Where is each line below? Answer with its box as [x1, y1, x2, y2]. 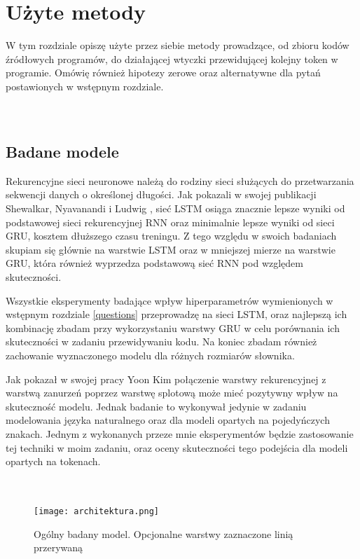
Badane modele [6, 141, 119, 163]
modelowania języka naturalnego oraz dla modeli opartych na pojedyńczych [6, 413, 330, 427]
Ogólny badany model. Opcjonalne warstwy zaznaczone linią [34, 526, 293, 541]
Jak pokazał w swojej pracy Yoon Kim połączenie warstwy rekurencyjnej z [6, 371, 326, 386]
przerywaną [34, 540, 83, 555]
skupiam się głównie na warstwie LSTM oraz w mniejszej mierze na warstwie [6, 242, 335, 256]
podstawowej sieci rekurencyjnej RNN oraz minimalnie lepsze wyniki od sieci [6, 214, 335, 229]
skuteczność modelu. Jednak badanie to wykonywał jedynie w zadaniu [6, 399, 307, 413]
